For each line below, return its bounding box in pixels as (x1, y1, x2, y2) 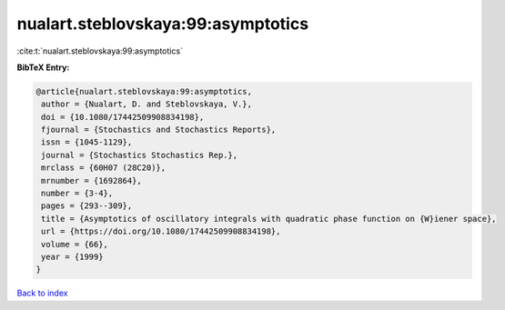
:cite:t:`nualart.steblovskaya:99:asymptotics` (16, 45, 184, 56)
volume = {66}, (41, 239, 109, 249)
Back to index (16, 287, 68, 299)
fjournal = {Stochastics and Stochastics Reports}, (41, 125, 277, 135)
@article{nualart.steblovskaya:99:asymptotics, (35, 86, 252, 96)
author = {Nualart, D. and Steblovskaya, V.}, (41, 99, 252, 109)
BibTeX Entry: (16, 62, 70, 73)
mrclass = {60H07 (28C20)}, (41, 163, 167, 173)
